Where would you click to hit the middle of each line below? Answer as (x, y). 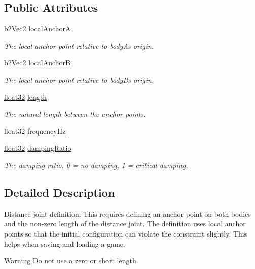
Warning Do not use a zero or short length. (71, 261)
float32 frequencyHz (35, 131)
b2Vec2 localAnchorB (37, 63)
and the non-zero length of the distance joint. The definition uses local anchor (125, 224)
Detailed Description (60, 192)
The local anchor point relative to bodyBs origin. (79, 79)
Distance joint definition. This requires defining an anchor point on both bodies (128, 213)
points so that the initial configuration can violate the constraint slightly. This (126, 233)
